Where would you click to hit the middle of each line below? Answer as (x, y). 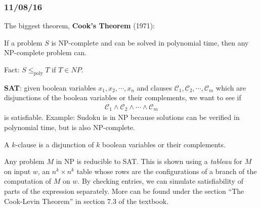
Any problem (24, 161)
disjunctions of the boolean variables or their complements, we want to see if (123, 97)
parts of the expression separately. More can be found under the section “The (124, 191)
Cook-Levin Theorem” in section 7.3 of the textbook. (86, 201)
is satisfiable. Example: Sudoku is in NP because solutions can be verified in (122, 117)
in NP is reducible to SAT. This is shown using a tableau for (149, 161)
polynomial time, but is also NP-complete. (70, 127)
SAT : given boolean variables (50, 87)
